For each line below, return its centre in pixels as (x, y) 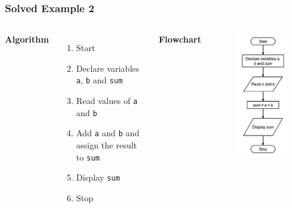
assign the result (107, 145)
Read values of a (107, 101)
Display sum (98, 177)
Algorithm (27, 39)
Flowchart (180, 39)
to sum (88, 157)
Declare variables (108, 68)
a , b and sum (99, 80)
